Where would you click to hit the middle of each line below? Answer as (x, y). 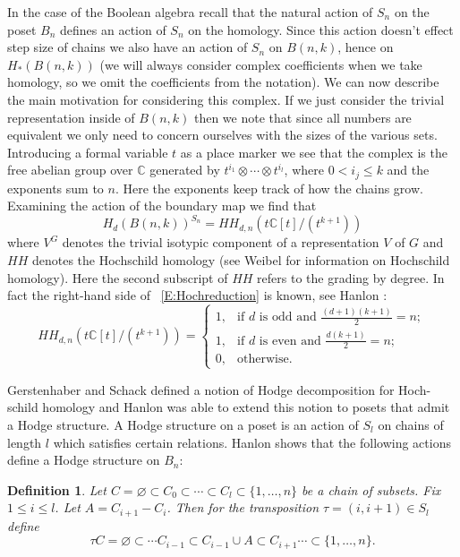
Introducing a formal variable (88, 152)
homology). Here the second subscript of (118, 277)
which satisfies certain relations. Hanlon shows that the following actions (252, 442)
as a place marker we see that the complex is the (314, 152)
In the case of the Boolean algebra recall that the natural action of (190, 12)
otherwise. (265, 360)
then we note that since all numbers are (302, 117)
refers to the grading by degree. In (351, 277)
